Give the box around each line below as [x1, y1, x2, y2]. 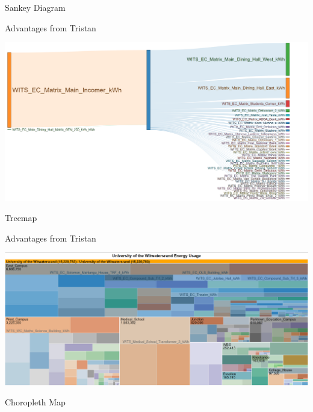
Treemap [5, 211, 37, 224]
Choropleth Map [5, 396, 66, 408]
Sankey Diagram [5, 1, 66, 13]
